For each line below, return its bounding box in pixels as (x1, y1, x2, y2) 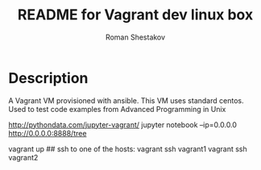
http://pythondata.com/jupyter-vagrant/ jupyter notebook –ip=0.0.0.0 (8, 119, 238, 130)
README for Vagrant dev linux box (17, 6, 254, 24)
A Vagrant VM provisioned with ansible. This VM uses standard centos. (8, 95, 244, 106)
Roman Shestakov (105, 32, 166, 42)
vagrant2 (8, 152, 39, 162)
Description (8, 68, 89, 87)
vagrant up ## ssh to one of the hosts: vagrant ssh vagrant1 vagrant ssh (8, 143, 247, 154)
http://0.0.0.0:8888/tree (8, 128, 87, 138)
